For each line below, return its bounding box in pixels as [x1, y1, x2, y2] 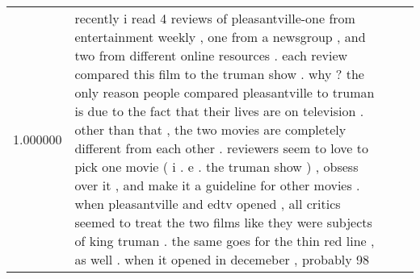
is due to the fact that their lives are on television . [74, 102, 364, 120]
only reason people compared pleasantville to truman [74, 83, 375, 102]
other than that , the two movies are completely [74, 120, 346, 139]
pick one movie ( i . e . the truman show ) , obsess [74, 157, 359, 176]
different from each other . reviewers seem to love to [74, 139, 368, 157]
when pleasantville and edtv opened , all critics [74, 194, 341, 213]
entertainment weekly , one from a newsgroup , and [74, 27, 366, 46]
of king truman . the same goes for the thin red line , [74, 231, 375, 250]
